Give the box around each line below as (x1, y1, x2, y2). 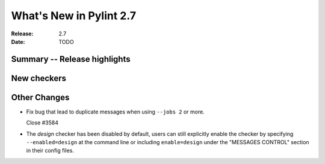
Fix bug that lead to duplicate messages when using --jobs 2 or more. (26, 108, 205, 115)
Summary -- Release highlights (11, 54, 131, 64)
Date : (11, 38, 25, 45)
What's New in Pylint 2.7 (11, 9, 137, 22)
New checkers (11, 73, 66, 84)
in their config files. (26, 147, 75, 154)
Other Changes (11, 92, 70, 102)
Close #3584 (26, 119, 59, 126)
